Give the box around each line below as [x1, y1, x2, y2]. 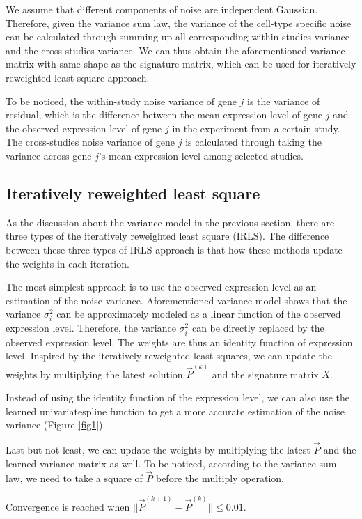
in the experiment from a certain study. [172, 121, 340, 135]
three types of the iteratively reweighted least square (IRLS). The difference [6, 228, 329, 243]
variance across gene [6, 148, 92, 162]
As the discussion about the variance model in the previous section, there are [6, 215, 335, 229]
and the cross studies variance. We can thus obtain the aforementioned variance [6, 42, 345, 57]
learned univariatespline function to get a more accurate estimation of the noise [6, 403, 345, 418]
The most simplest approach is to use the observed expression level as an [6, 279, 317, 294]
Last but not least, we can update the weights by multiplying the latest [6, 442, 310, 457]
